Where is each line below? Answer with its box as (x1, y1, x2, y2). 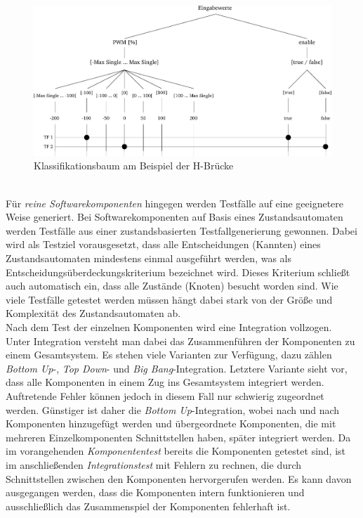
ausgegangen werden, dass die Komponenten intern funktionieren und (6, 485, 305, 500)
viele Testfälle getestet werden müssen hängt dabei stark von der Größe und (6, 292, 333, 306)
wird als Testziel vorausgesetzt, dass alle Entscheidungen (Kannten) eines (6, 237, 321, 252)
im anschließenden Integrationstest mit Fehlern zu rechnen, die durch (6, 457, 302, 472)
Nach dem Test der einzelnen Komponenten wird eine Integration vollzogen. (6, 319, 332, 334)
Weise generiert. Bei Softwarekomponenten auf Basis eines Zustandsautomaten (6, 209, 343, 224)
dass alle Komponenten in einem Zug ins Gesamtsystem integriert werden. (6, 375, 324, 389)
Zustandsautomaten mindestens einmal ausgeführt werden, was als (6, 251, 291, 266)
